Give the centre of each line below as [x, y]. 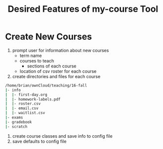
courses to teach [37, 60]
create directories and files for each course [56, 76]
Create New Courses [49, 37]
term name [31, 56]
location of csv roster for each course [58, 71]
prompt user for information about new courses [61, 50]
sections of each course [52, 66]
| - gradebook [19, 122]
